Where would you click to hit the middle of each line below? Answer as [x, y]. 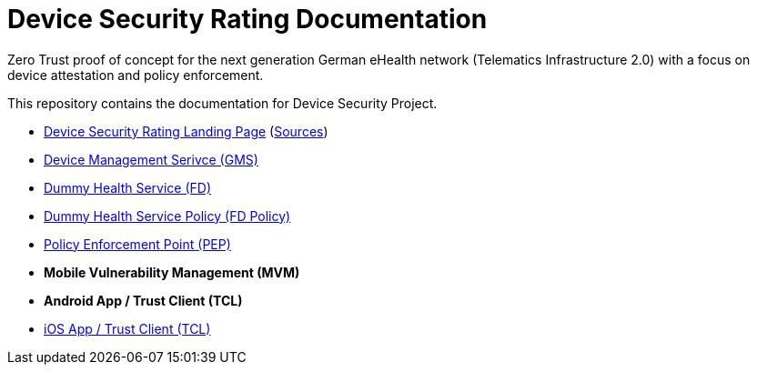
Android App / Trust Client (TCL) [143, 300]
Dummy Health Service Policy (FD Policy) [167, 216]
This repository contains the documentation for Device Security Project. [222, 103]
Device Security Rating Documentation [247, 19]
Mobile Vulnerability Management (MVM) [172, 272]
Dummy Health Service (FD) [128, 187]
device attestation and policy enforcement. [136, 75]
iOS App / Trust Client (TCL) [127, 328]
